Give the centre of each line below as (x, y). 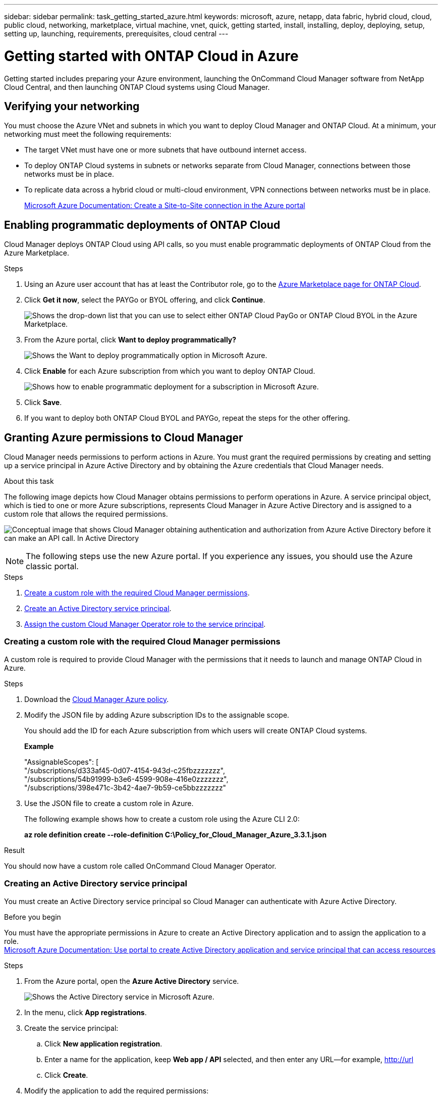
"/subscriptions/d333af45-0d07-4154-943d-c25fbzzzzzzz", (125, 770)
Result (14, 850)
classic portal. (52, 566)
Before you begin (33, 917)
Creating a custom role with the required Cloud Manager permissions (142, 642)
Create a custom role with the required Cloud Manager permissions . (137, 593)
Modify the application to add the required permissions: (117, 1090)
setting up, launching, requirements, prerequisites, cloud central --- (116, 34)
